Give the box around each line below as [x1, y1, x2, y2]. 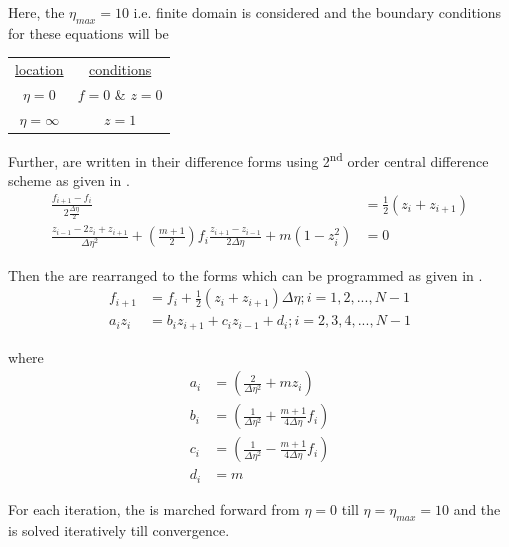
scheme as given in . [8, 170, 130, 191]
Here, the [8, 2, 65, 22]
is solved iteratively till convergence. [8, 519, 230, 540]
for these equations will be [8, 22, 169, 43]
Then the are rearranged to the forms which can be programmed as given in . [8, 264, 483, 285]
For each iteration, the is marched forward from [8, 498, 300, 519]
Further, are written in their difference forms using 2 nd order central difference [8, 147, 489, 171]
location [15, 59, 64, 80]
